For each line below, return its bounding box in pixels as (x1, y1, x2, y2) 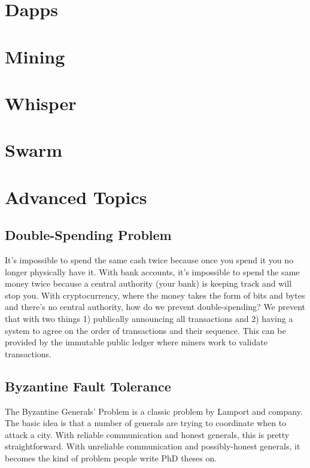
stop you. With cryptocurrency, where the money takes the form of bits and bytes (5, 288, 305, 301)
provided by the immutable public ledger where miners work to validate (5, 336, 268, 348)
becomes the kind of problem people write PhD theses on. (5, 452, 217, 464)
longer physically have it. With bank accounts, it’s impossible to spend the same (5, 265, 300, 278)
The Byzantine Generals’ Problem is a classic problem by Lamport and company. (5, 405, 303, 417)
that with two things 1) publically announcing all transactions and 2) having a (5, 312, 293, 325)
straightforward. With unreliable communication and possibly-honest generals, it (5, 440, 300, 452)
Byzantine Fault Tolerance (5, 376, 171, 395)
